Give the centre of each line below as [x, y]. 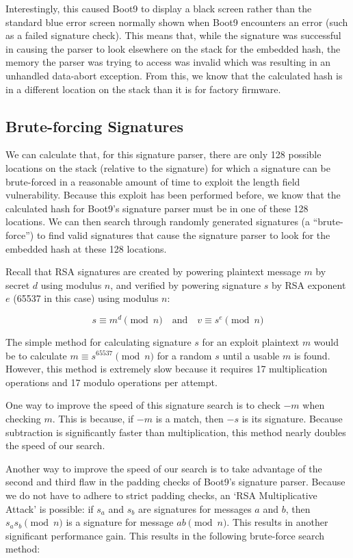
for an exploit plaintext [251, 341]
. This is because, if [93, 418]
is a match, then [189, 418]
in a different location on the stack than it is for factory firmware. [143, 89]
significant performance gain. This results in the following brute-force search [165, 535]
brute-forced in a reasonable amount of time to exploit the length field [153, 181]
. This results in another [277, 522]
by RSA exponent [309, 284]
